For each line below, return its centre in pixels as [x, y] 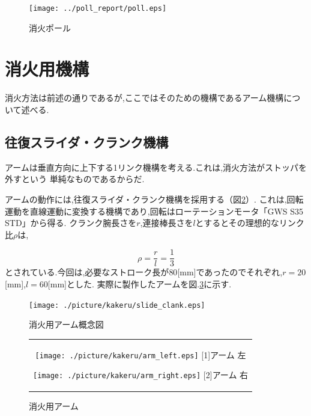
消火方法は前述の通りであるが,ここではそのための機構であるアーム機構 [144, 98]
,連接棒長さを [167, 223]
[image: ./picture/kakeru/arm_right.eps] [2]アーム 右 [141, 375]
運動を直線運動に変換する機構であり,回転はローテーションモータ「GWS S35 [154, 211]
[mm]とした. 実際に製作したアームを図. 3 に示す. [140, 283]
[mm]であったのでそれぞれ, [230, 272]
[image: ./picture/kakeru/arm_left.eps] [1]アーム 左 [140, 354]
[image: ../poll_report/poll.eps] [98, 8]
